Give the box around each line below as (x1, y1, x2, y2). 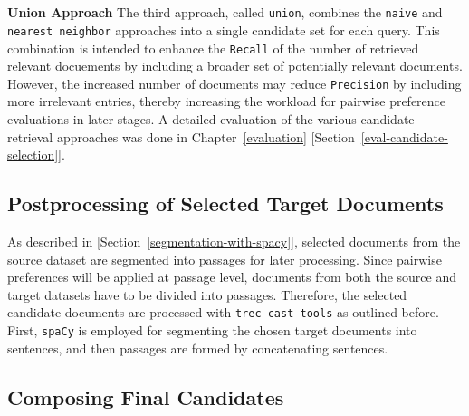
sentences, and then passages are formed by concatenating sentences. (7, 338, 388, 357)
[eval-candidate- (360, 127, 448, 146)
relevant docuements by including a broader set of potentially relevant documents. (7, 56, 463, 75)
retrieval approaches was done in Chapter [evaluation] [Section (7, 127, 355, 146)
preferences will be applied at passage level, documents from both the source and (7, 267, 456, 286)
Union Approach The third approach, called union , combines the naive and (7, 3, 443, 22)
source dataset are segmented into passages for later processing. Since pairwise (7, 249, 442, 268)
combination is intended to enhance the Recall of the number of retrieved (7, 38, 419, 57)
